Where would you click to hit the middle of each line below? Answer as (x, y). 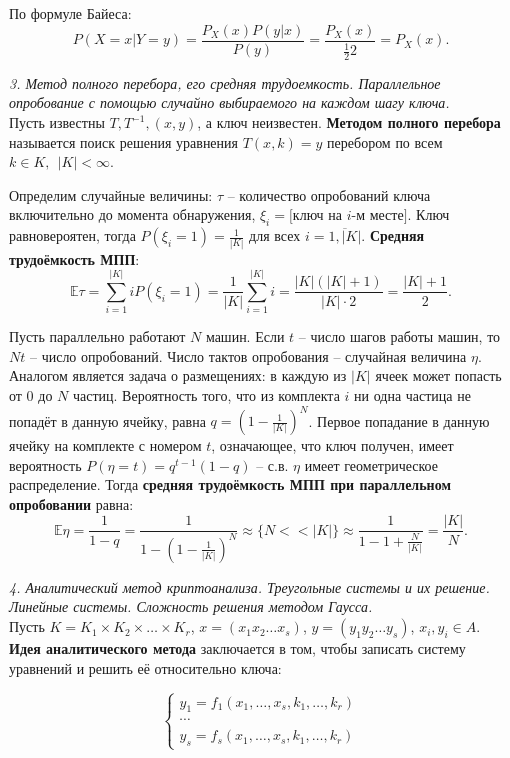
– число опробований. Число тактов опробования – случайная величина (248, 355)
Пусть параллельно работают (97, 336)
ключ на (317, 214)
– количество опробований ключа (329, 194)
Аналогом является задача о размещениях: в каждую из (178, 375)
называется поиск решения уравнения (124, 141)
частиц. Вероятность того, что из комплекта (206, 395)
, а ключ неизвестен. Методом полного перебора (349, 122)
